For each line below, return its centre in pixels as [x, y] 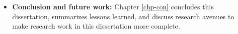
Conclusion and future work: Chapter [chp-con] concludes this [113, 6]
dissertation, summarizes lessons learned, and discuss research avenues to [123, 16]
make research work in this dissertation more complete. [96, 26]
